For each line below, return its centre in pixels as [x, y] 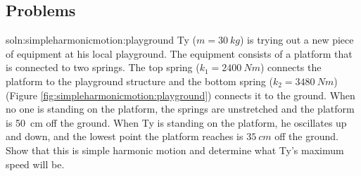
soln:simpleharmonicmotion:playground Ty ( [101, 40]
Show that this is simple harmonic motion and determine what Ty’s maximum [175, 150]
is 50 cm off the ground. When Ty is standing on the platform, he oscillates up [176, 122]
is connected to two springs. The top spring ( [103, 67]
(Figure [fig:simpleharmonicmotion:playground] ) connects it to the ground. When [180, 95]
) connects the [291, 67]
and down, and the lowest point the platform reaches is [125, 136]
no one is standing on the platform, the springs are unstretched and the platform [180, 109]
